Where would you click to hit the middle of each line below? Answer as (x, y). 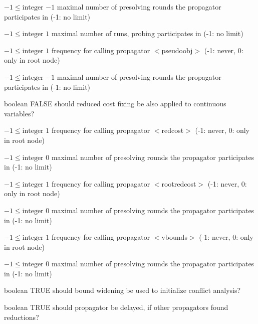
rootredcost (179, 183)
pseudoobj (177, 50)
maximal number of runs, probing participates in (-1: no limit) (147, 33)
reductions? (22, 317)
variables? (19, 113)
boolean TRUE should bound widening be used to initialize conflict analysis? (122, 290)
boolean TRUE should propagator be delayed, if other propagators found (116, 307)
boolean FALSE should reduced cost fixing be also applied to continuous (115, 104)
